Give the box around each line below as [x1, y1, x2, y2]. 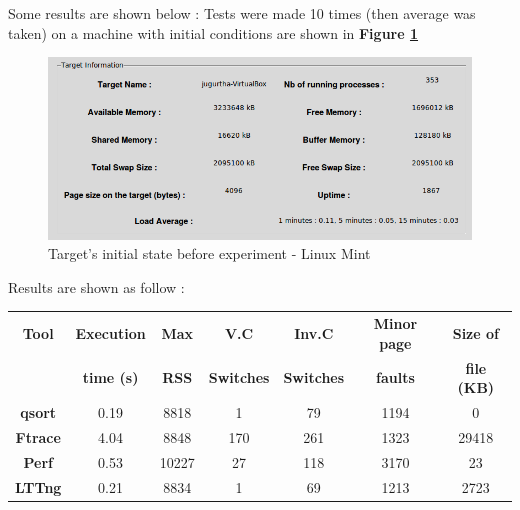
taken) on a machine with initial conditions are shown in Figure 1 [8, 22, 419, 43]
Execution [75, 323, 146, 344]
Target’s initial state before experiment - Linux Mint [48, 243, 371, 264]
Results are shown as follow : [8, 276, 185, 297]
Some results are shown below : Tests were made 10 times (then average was [8, 3, 476, 23]
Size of [452, 323, 499, 344]
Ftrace [15, 426, 61, 447]
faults [376, 367, 415, 388]
